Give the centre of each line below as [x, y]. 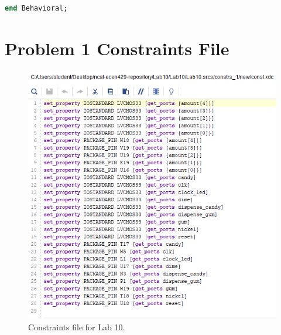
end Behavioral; [36, 8]
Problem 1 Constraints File [117, 48]
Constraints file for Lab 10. [77, 326]
